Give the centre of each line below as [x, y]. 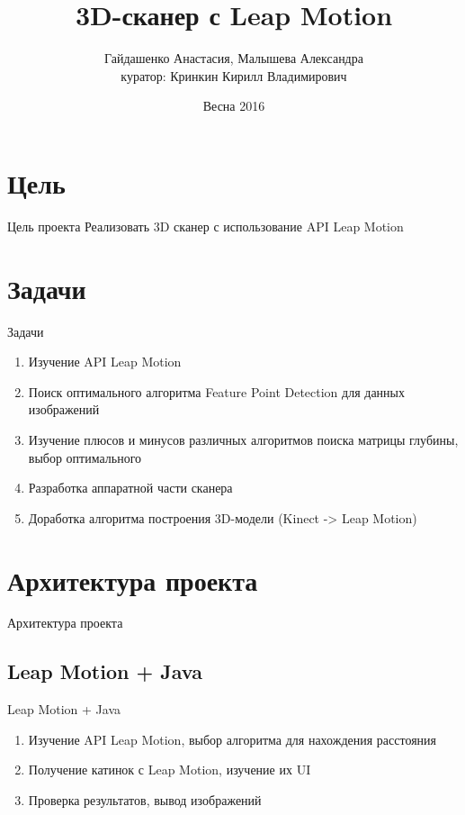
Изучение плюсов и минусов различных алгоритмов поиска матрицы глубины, [243, 439]
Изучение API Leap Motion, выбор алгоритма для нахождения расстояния [232, 739]
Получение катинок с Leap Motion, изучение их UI [170, 770]
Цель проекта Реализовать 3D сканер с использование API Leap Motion [206, 226]
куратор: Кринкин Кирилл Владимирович [234, 75]
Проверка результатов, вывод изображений [145, 800]
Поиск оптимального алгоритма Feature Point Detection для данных [217, 391]
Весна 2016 [234, 106]
